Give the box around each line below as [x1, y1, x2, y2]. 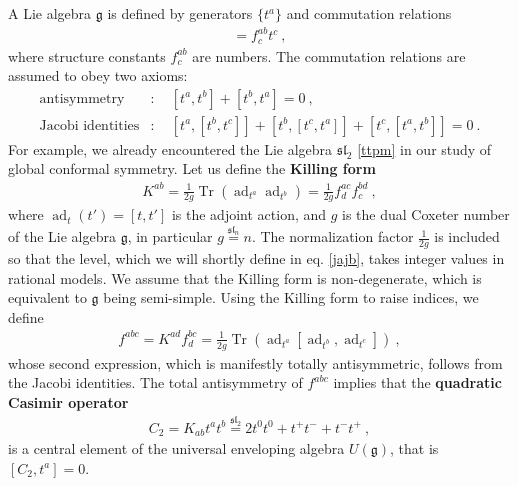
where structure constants [8, 45, 166, 66]
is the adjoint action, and [171, 204, 327, 225]
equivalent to [8, 287, 87, 308]
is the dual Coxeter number [342, 204, 510, 225]
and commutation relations [286, 3, 452, 23]
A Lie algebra [8, 3, 92, 23]
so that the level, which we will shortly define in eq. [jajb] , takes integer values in [8, 247, 505, 268]
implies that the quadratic [333, 372, 502, 393]
